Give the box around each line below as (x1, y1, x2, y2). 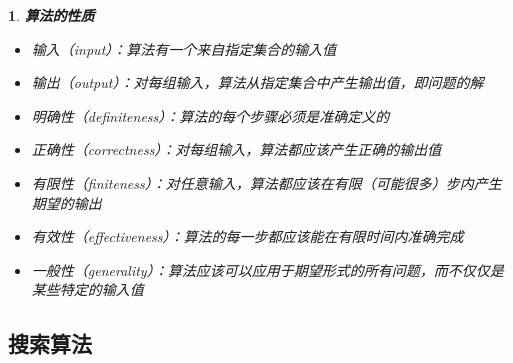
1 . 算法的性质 (8, 5, 95, 25)
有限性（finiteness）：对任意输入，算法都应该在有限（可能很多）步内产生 (31, 172, 502, 193)
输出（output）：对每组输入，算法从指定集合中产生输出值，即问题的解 (31, 72, 484, 93)
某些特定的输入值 (31, 279, 144, 300)
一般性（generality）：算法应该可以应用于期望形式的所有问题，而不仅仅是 (31, 259, 504, 280)
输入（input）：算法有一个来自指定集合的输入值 (31, 38, 337, 59)
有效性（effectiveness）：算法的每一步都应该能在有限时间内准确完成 (31, 226, 464, 247)
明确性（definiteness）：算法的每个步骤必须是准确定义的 (31, 105, 390, 126)
